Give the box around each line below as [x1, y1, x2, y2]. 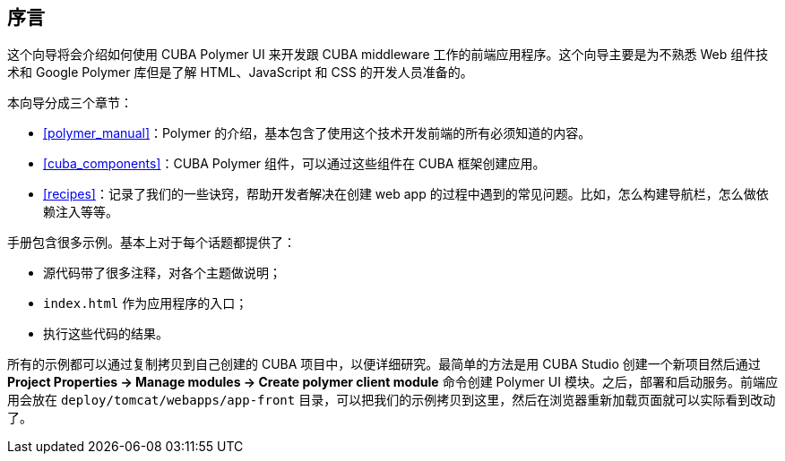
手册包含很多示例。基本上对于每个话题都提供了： [7, 235, 296, 251]
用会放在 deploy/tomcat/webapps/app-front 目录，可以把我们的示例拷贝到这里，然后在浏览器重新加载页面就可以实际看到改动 [7, 392, 776, 408]
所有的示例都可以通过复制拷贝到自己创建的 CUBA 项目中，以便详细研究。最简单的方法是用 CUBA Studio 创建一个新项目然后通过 [7, 356, 761, 372]
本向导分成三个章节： [7, 95, 133, 111]
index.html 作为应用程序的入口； [43, 295, 248, 312]
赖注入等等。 [43, 204, 118, 220]
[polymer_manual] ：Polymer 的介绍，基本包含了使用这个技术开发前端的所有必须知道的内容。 [43, 125, 591, 141]
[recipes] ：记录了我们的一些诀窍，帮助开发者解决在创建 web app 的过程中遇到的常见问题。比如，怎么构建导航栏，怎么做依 [43, 186, 769, 202]
